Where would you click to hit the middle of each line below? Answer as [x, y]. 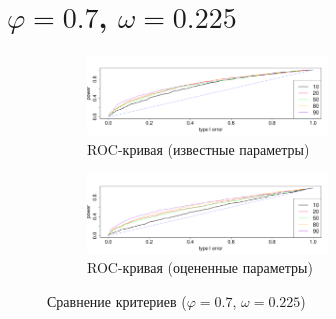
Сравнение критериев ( [117, 300]
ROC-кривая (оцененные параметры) [200, 267]
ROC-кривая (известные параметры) [198, 148]
